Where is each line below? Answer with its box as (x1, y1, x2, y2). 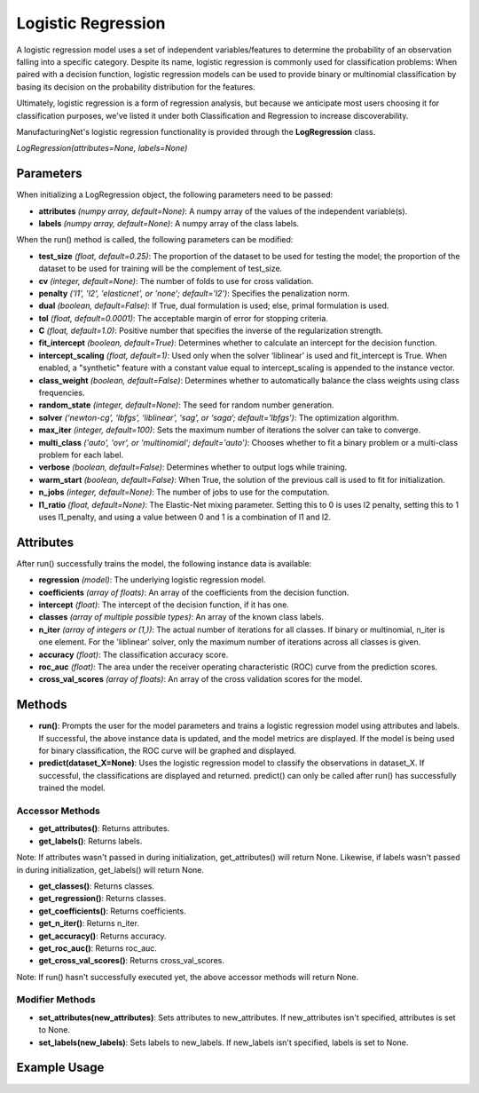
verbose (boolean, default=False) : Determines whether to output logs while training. (38, 462, 348, 472)
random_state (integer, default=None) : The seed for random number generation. (38, 400, 334, 410)
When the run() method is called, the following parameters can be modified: (16, 234, 294, 245)
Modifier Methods (16, 994, 97, 1006)
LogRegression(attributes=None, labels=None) (16, 143, 188, 154)
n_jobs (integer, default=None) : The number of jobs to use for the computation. (38, 487, 330, 497)
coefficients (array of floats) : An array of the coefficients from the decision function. (38, 587, 349, 598)
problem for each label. (38, 449, 124, 460)
